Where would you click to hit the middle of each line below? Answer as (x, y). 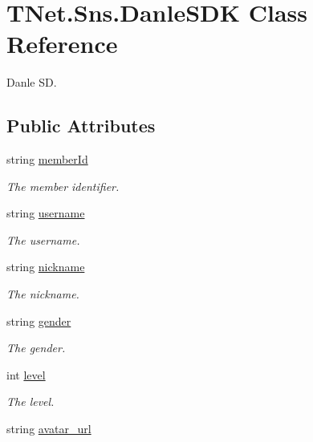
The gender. (36, 348)
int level (26, 374)
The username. (43, 239)
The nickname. (43, 294)
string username (46, 213)
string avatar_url (49, 429)
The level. (30, 401)
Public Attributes (81, 126)
